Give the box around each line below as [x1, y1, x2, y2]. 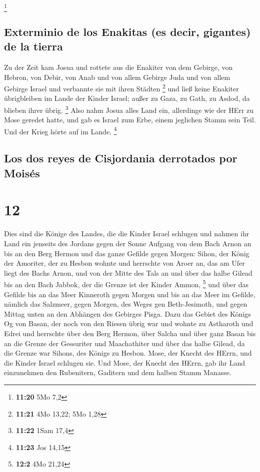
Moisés [4, 165, 40, 180]
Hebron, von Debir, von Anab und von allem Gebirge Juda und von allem [4, 71, 230, 82]
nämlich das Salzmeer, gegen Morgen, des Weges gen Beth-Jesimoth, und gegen [4, 299, 247, 309]
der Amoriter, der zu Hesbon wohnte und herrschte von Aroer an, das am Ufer [4, 258, 245, 268]
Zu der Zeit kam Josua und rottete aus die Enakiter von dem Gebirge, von [4, 61, 233, 72]
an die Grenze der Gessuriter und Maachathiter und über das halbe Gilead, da [4, 338, 245, 348]
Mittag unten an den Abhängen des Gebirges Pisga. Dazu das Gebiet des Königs [4, 308, 251, 319]
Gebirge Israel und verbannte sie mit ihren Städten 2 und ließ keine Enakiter [4, 82, 239, 93]
